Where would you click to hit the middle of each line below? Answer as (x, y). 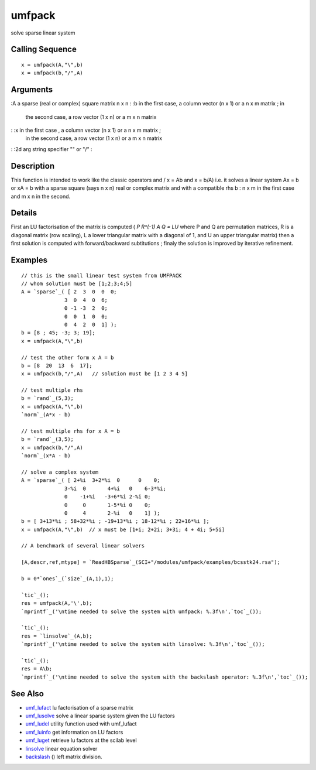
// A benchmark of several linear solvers (83, 546)
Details (24, 213)
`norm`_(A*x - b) (46, 415)
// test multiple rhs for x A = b (71, 431)
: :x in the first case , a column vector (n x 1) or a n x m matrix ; (86, 130)
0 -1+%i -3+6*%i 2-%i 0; (108, 497)
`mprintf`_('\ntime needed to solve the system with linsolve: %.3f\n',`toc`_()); (143, 644)
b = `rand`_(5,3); (48, 398)
